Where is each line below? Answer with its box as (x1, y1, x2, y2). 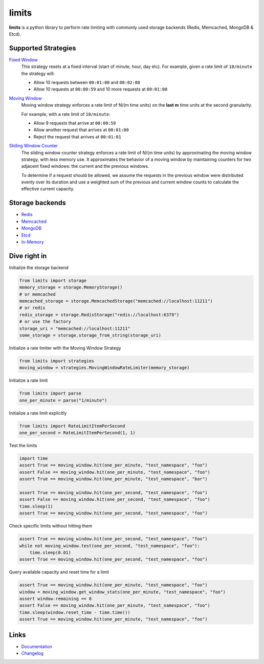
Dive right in (9, 252, 47, 260)
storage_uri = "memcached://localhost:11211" (19, 326, 131, 331)
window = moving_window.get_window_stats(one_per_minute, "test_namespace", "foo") (19, 589, 226, 595)
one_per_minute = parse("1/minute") (19, 398, 108, 403)
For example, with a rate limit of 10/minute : (21, 111, 110, 117)
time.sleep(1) (19, 504, 53, 509)
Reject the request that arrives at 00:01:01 (33, 133, 122, 139)
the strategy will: (21, 70, 55, 76)
